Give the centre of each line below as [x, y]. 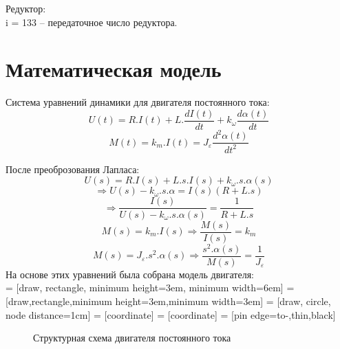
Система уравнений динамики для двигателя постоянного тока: [138, 102]
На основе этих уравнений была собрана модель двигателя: [130, 274]
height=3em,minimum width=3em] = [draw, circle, [223, 301]
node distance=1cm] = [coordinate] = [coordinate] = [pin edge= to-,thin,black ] [171, 314]
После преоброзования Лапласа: [73, 169]
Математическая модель [114, 69]
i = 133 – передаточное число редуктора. [92, 22]
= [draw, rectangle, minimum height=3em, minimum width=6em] [145, 288]
